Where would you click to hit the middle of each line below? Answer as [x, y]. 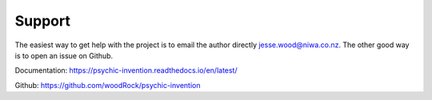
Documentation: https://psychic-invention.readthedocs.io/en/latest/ [126, 70]
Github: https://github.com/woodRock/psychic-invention [108, 85]
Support [43, 21]
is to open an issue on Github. [64, 55]
